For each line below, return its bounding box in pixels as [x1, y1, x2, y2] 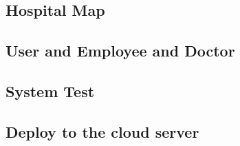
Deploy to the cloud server [6, 121, 199, 142]
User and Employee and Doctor [6, 40, 235, 61]
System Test [6, 80, 95, 101]
